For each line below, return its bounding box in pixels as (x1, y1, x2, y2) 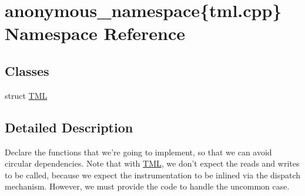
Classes (5, 61, 49, 79)
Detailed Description (5, 118, 133, 136)
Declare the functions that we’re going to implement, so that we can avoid (5, 145, 272, 158)
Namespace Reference (5, 21, 185, 45)
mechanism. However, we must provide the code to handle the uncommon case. (5, 180, 290, 192)
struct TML (5, 89, 48, 101)
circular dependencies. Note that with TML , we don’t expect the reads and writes (5, 157, 300, 170)
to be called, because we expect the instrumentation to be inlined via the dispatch (5, 168, 301, 181)
